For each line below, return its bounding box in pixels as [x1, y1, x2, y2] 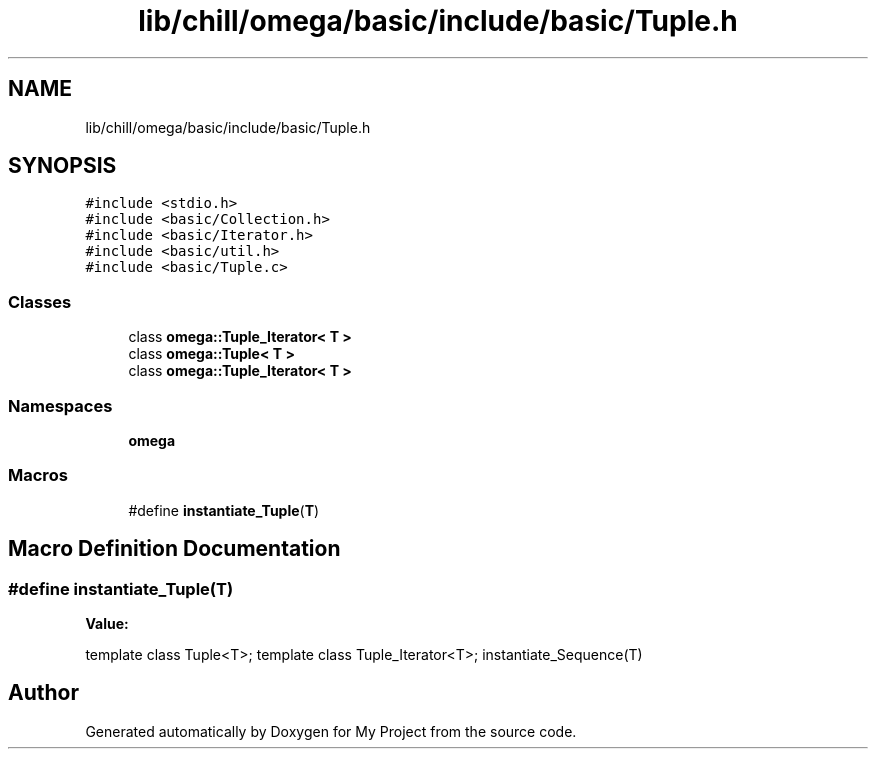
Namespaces [8, 395, 113, 416]
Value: [85, 614, 129, 632]
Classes [8, 291, 72, 312]
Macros [8, 465, 68, 486]
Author [8, 680, 79, 706]
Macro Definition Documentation [8, 536, 341, 562]
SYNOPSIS [8, 153, 117, 179]
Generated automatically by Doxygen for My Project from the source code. [85, 722, 577, 740]
